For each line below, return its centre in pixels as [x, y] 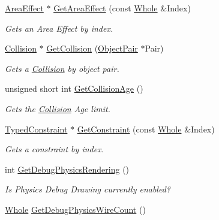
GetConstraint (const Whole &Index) [146, 129]
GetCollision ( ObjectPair [92, 48]
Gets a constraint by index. [54, 149]
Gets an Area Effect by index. [59, 28]
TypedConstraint [36, 129]
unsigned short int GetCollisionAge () [74, 88]
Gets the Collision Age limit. [58, 108]
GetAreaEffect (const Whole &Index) [122, 8]
